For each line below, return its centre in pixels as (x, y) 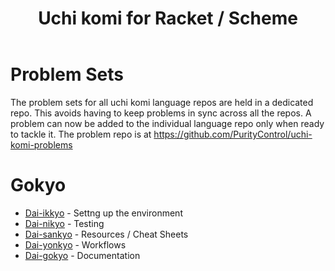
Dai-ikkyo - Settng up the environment (103, 213)
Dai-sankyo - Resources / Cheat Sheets (106, 234)
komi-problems (41, 144)
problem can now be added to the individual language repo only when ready (167, 123)
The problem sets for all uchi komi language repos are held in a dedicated (162, 102)
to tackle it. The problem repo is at (81, 134)
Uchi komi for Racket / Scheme (168, 18)
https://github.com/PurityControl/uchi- (233, 134)
